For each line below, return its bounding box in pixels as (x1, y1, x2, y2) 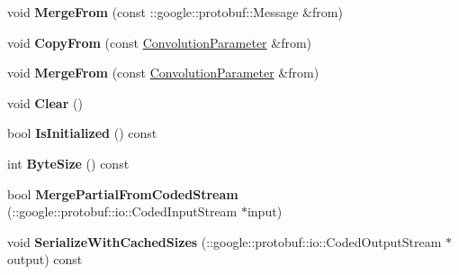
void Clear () (7, 93, 83, 112)
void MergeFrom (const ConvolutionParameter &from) (7, 63, 319, 82)
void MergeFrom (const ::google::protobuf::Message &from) (7, 3, 343, 21)
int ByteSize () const (7, 153, 130, 172)
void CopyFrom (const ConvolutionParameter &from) (7, 32, 312, 51)
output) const (7, 250, 83, 269)
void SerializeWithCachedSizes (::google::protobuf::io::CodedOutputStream (7, 232, 442, 251)
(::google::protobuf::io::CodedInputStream (7, 202, 238, 221)
